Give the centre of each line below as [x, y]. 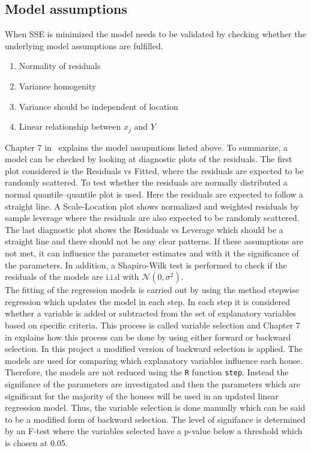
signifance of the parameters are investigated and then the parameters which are [153, 383]
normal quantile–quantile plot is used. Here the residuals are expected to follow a [154, 194]
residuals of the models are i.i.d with [72, 277]
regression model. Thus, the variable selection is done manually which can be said [155, 407]
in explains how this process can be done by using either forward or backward [148, 337]
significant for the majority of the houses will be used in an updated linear [142, 395]
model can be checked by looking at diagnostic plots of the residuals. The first [149, 159]
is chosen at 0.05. [36, 442]
